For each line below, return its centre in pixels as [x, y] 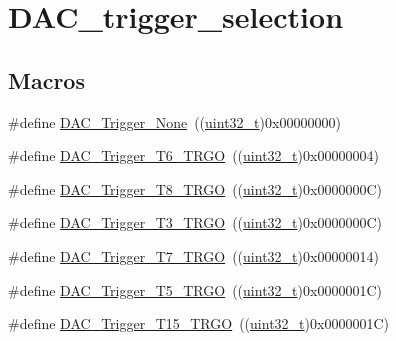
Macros [46, 79]
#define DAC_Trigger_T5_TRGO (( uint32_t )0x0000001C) [195, 289]
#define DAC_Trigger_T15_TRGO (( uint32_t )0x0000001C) [198, 323]
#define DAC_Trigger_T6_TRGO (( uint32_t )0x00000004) [193, 155]
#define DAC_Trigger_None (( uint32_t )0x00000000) [174, 121]
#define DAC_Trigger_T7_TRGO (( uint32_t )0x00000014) [193, 255]
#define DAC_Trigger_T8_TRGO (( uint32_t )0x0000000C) [195, 188]
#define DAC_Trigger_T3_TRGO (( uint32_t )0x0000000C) [195, 222]
